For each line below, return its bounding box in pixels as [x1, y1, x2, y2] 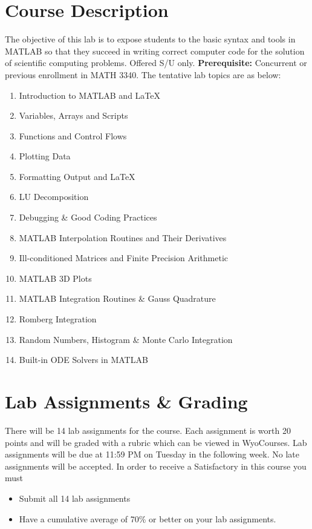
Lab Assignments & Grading [5, 389, 248, 413]
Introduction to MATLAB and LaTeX [19, 88, 160, 101]
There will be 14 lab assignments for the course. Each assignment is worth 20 [5, 424, 291, 436]
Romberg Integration [19, 313, 97, 325]
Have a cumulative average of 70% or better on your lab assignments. [19, 512, 276, 525]
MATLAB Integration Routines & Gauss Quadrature [19, 292, 216, 305]
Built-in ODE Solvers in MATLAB [19, 353, 148, 366]
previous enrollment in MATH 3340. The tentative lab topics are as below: [5, 68, 281, 81]
